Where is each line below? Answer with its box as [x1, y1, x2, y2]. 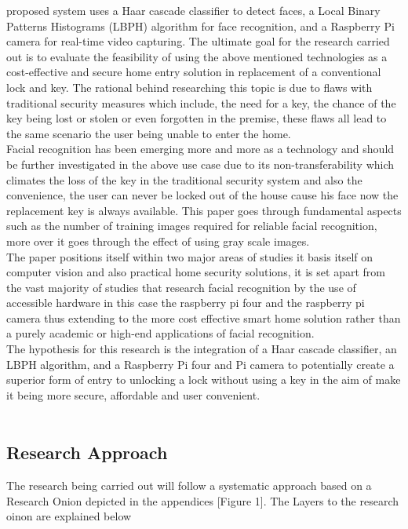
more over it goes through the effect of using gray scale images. [6, 232, 310, 249]
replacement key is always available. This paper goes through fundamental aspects [6, 202, 402, 218]
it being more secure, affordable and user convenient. [6, 386, 260, 403]
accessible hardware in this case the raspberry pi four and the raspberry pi [6, 294, 365, 311]
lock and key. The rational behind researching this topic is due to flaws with [6, 78, 373, 95]
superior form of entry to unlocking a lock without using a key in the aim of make [6, 371, 401, 388]
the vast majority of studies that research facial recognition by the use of [6, 279, 356, 295]
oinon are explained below [6, 508, 132, 524]
